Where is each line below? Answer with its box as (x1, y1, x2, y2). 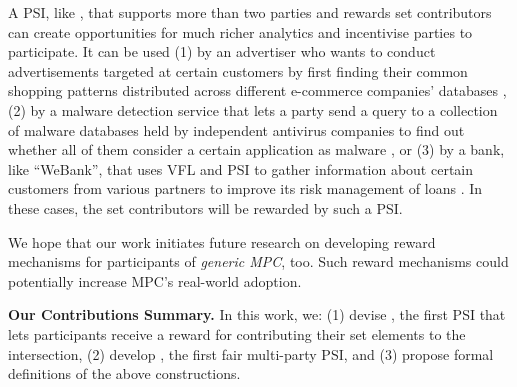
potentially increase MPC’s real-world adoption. (8, 270, 302, 291)
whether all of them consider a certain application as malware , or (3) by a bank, (8, 139, 505, 160)
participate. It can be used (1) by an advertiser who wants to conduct (8, 41, 436, 62)
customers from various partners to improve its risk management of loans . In (8, 178, 483, 199)
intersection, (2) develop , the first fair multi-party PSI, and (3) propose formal (8, 343, 494, 364)
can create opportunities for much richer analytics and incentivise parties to (8, 21, 473, 42)
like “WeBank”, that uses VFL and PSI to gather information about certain (8, 158, 474, 179)
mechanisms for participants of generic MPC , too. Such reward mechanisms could (8, 251, 509, 272)
